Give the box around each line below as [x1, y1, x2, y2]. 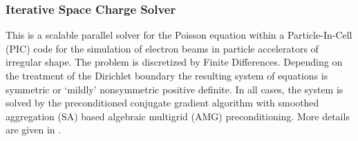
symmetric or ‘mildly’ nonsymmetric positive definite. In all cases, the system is [6, 82, 343, 96]
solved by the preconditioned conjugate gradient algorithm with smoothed [6, 95, 319, 110]
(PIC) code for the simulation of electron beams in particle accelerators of [6, 41, 319, 55]
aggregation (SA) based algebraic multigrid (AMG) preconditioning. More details [6, 109, 350, 123]
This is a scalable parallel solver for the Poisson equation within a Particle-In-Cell [6, 28, 352, 42]
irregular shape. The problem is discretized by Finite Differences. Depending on [6, 55, 343, 69]
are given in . [6, 122, 62, 137]
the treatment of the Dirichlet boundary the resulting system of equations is [6, 68, 328, 82]
